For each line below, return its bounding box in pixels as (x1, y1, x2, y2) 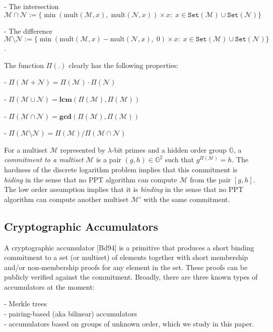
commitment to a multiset (4, 154, 84, 165)
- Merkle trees (4, 298, 47, 309)
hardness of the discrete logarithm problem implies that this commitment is (4, 164, 238, 174)
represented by (60, 144, 105, 155)
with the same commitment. (143, 193, 230, 204)
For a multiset (4, 144, 48, 155)
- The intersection (4, 1, 59, 11)
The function (4, 59, 44, 70)
